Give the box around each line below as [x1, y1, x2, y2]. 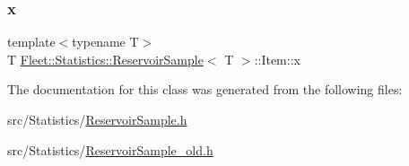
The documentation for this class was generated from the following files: [7, 80, 403, 99]
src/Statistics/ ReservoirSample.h [7, 110, 187, 128]
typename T [72, 32, 139, 51]
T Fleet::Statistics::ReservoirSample [7, 49, 204, 68]
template [7, 32, 56, 51]
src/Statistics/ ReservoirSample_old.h [7, 140, 213, 159]
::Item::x [254, 49, 300, 68]
